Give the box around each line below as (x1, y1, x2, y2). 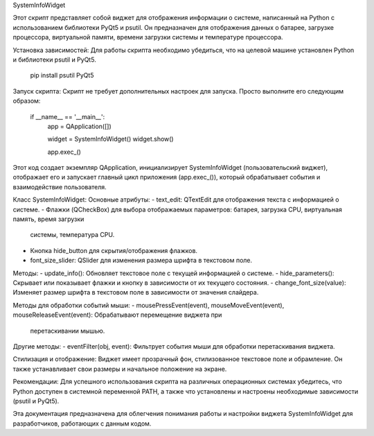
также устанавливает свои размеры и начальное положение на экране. (12, 365, 227, 373)
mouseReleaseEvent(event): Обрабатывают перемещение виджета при (12, 311, 222, 319)
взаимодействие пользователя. (12, 182, 107, 191)
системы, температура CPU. (30, 231, 115, 239)
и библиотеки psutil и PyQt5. (12, 55, 96, 64)
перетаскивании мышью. (30, 326, 105, 335)
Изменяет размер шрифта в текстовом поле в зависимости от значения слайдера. (12, 288, 259, 297)
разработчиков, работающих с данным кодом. (12, 419, 152, 428)
